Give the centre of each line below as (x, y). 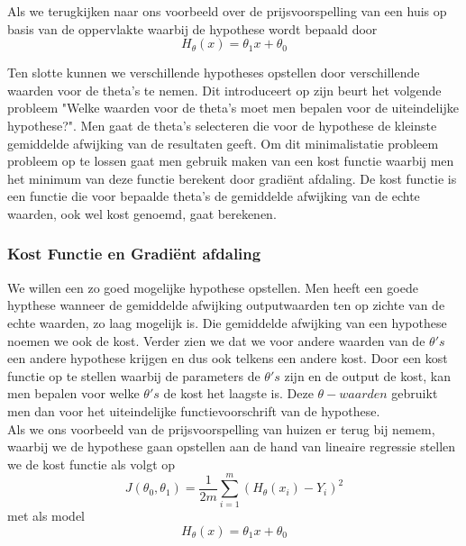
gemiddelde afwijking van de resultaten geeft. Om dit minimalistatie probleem (223, 143)
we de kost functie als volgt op (91, 464)
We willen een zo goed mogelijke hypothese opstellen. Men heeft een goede (213, 287)
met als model (46, 516)
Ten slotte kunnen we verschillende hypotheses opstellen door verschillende (214, 73)
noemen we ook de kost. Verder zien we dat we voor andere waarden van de (216, 340)
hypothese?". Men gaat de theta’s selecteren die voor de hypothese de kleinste (222, 125)
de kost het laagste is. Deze (238, 393)
